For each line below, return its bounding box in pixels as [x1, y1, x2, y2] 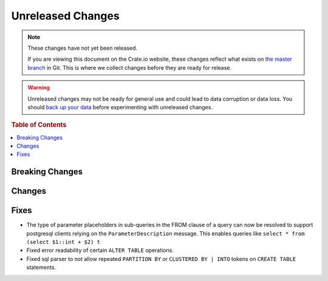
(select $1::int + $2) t [26, 239, 100, 246]
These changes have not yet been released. [27, 44, 138, 52]
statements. [26, 264, 56, 271]
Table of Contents [11, 121, 67, 129]
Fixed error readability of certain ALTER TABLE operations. [26, 246, 174, 254]
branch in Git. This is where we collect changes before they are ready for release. [27, 64, 232, 71]
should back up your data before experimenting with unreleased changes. [27, 103, 213, 110]
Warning [27, 84, 50, 91]
